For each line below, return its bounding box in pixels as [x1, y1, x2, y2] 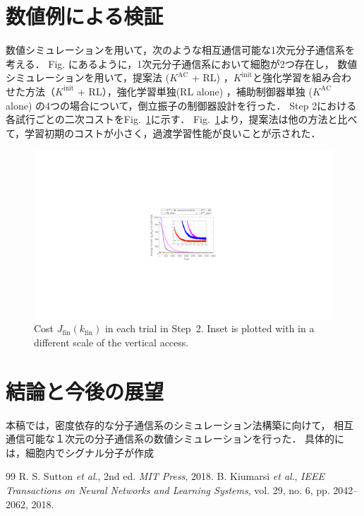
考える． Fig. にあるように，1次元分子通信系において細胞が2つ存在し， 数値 [6, 56, 358, 71]
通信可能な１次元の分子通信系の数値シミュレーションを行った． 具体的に [6, 431, 345, 446]
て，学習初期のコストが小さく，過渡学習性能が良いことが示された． [6, 125, 321, 140]
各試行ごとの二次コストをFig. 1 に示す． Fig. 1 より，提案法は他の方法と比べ [6, 112, 358, 127]
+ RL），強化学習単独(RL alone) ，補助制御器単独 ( [78, 83, 313, 98]
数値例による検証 [6, 1, 164, 30]
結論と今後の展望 [6, 376, 164, 405]
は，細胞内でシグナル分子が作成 [6, 445, 154, 459]
